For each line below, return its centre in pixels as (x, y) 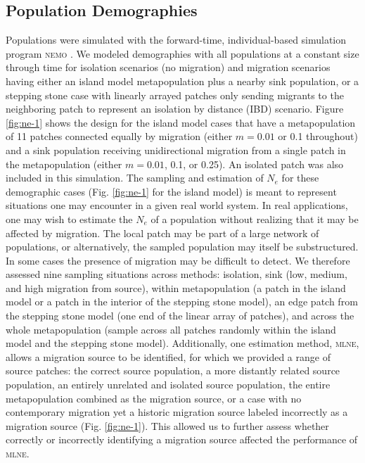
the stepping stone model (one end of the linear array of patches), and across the (180, 316)
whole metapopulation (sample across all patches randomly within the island (171, 329)
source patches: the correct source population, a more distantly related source (173, 370)
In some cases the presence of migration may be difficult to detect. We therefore (178, 260)
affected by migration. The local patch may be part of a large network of (162, 233)
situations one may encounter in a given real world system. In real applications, (177, 205)
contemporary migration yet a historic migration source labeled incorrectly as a (177, 412)
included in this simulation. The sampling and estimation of (135, 178)
